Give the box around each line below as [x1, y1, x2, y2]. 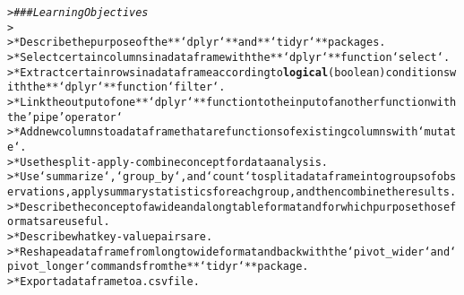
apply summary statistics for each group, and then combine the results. [71, 185, 457, 198]
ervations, [7, 185, 72, 198]
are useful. [45, 215, 110, 229]
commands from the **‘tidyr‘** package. [90, 260, 309, 273]
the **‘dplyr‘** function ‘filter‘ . [26, 81, 226, 94]
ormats [7, 215, 46, 229]
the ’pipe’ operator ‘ [7, 110, 123, 124]
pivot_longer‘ [7, 260, 91, 273]
